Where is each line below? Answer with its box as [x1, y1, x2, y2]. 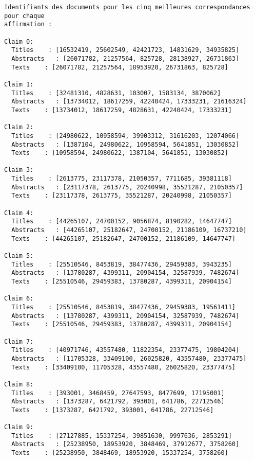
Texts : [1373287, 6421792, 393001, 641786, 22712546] [11, 406, 214, 414]
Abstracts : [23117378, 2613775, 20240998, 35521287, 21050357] [11, 183, 243, 191]
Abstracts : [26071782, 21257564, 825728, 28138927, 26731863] [11, 55, 240, 62]
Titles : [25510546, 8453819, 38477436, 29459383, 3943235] [11, 260, 232, 268]
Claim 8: [4, 380, 34, 388]
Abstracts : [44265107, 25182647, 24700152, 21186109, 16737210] [11, 226, 247, 234]
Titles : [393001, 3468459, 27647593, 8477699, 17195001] [11, 389, 225, 397]
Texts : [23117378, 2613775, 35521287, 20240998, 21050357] [11, 192, 232, 200]
